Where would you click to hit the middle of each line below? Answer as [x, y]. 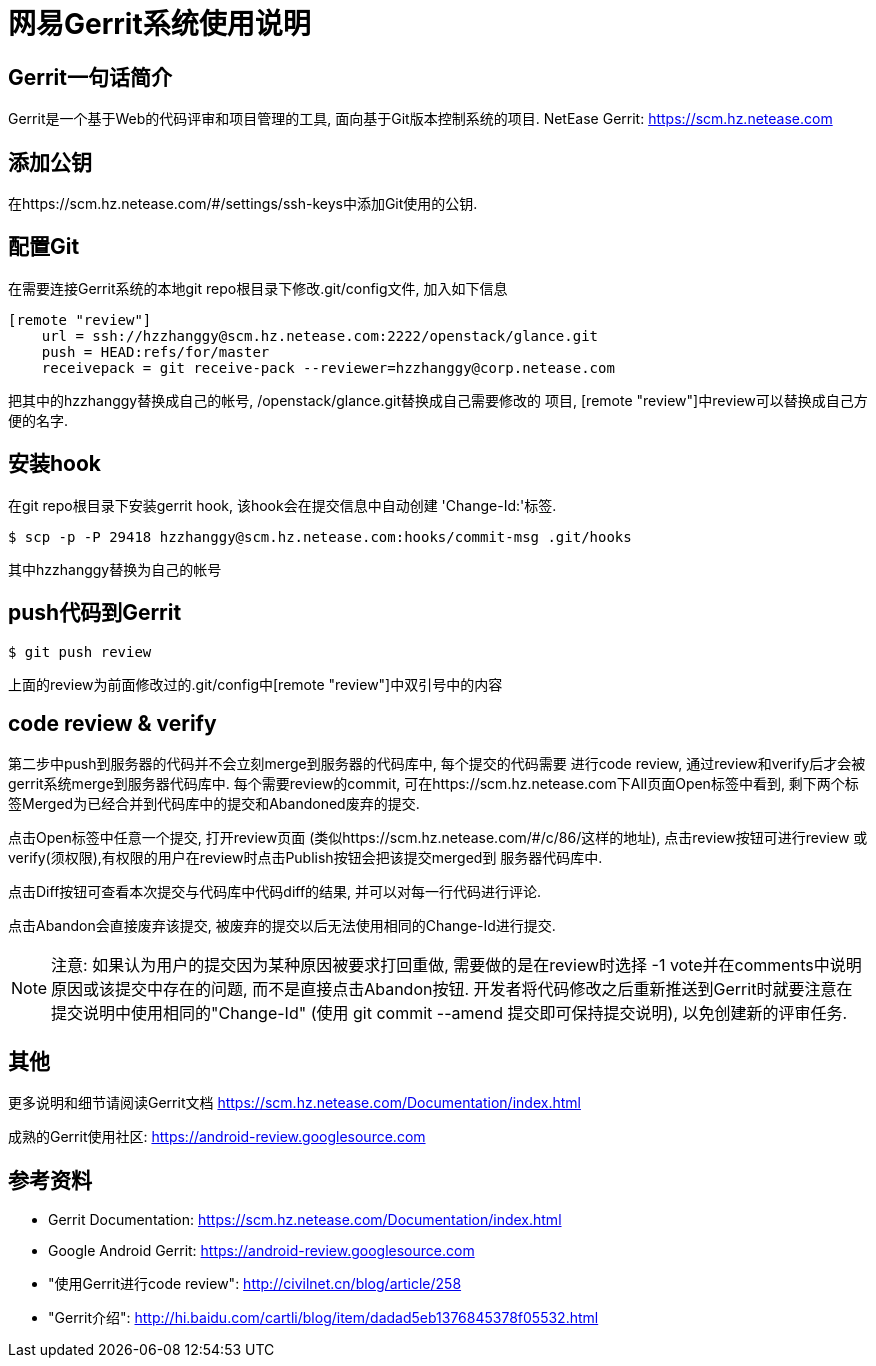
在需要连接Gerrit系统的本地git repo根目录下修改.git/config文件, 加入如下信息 [258, 288]
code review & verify [112, 723]
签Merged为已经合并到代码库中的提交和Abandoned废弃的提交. [214, 804]
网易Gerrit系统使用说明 [159, 24]
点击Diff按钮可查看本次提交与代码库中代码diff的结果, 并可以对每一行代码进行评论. [275, 892]
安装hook [55, 464]
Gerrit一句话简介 [90, 77]
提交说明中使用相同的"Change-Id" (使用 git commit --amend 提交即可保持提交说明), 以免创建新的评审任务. [449, 1013]
